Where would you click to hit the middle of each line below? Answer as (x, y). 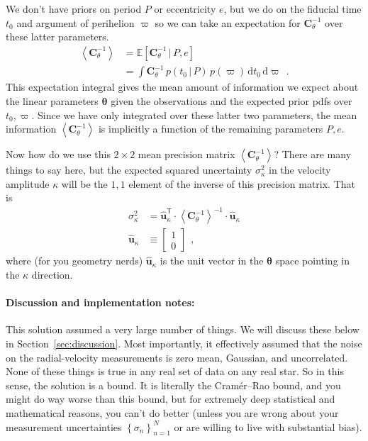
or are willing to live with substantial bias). (268, 426)
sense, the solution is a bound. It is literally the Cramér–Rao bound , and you (173, 385)
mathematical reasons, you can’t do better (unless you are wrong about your (172, 413)
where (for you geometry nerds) (74, 261)
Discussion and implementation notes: (100, 302)
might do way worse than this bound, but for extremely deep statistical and (171, 399)
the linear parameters (52, 100)
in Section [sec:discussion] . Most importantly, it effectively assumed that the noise (184, 344)
